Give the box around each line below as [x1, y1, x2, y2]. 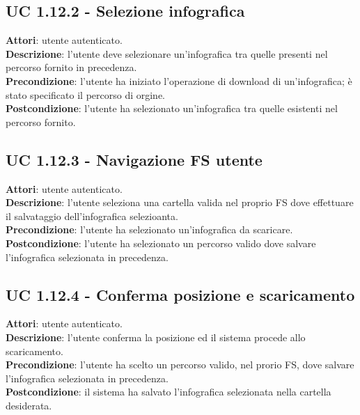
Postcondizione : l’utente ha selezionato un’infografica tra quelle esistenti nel [6, 101, 338, 116]
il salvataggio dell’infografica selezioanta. [6, 208, 178, 223]
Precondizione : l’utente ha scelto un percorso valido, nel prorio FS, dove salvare [6, 357, 354, 372]
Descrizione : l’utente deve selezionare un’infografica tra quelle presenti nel [6, 46, 328, 61]
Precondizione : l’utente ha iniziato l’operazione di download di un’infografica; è [6, 73, 352, 88]
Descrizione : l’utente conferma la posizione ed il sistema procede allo [6, 329, 306, 344]
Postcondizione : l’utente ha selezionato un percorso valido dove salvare [6, 235, 316, 250]
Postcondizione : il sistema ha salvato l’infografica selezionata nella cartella [6, 384, 331, 399]
